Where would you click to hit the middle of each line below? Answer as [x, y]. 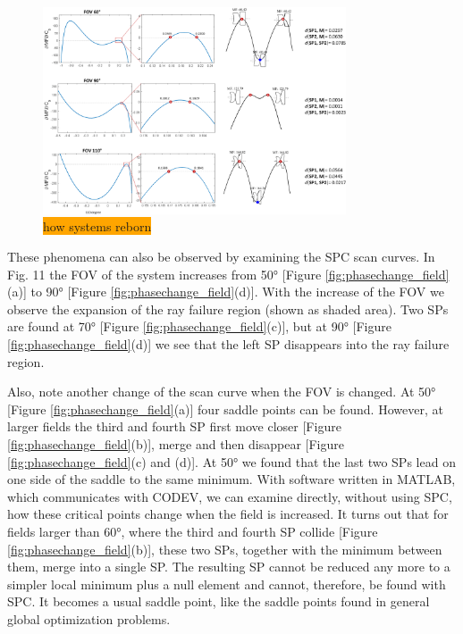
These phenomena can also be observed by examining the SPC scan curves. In [221, 257]
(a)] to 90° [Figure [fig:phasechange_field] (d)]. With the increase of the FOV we [226, 292]
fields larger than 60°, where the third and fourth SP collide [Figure [193, 531]
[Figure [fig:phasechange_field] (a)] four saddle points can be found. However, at [225, 409]
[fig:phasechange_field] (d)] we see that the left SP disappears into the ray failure [228, 344]
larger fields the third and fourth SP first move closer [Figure [174, 426]
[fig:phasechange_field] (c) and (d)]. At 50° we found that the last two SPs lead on [231, 461]
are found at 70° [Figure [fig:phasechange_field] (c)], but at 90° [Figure [199, 326]
